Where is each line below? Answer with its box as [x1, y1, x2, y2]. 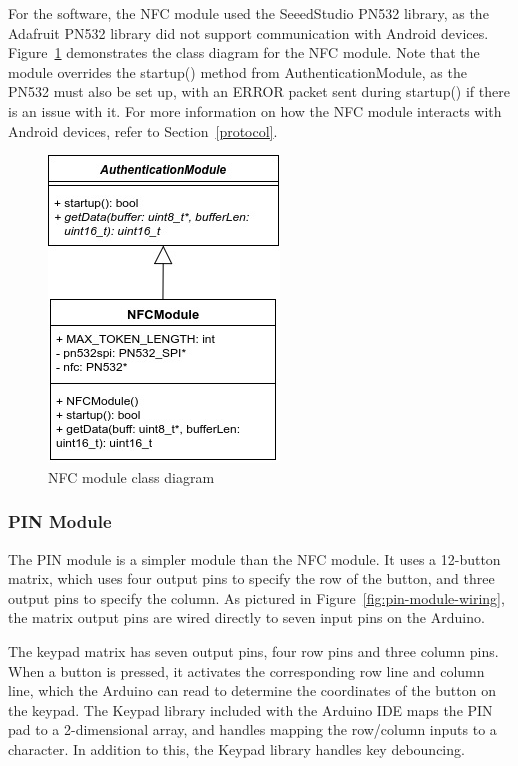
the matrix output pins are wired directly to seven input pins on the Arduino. [8, 607, 485, 628]
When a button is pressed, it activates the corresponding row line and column [8, 660, 485, 681]
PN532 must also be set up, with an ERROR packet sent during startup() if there [8, 81, 510, 102]
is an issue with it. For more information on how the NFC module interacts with [8, 100, 502, 121]
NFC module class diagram [48, 466, 215, 487]
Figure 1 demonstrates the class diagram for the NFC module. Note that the [8, 42, 480, 63]
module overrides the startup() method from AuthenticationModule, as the [8, 61, 467, 82]
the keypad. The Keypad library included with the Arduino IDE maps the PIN [8, 699, 493, 720]
